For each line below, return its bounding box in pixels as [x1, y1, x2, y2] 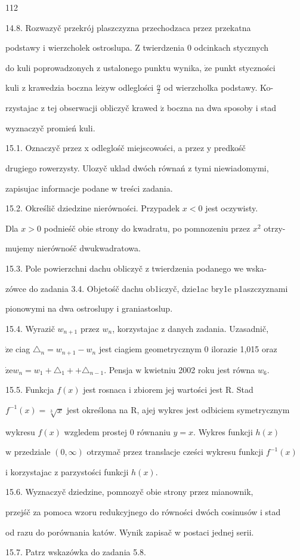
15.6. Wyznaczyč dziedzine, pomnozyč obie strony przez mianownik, [5, 485, 253, 498]
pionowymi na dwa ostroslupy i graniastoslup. [5, 302, 173, 315]
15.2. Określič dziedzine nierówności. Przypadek [5, 202, 180, 214]
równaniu [137, 425, 171, 438]
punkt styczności [214, 61, 276, 73]
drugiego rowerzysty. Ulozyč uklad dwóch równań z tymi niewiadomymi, [5, 161, 269, 174]
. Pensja [104, 363, 133, 376]
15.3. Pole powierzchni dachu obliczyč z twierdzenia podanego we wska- [5, 261, 267, 274]
